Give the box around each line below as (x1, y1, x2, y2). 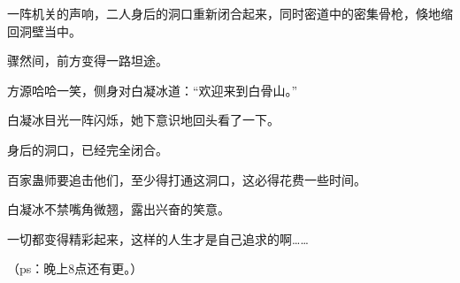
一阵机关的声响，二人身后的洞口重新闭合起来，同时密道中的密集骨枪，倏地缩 (7, 4, 453, 22)
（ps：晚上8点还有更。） (7, 259, 143, 278)
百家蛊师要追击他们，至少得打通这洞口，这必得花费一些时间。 (7, 170, 366, 188)
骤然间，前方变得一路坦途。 (7, 51, 168, 70)
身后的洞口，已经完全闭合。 (7, 140, 168, 158)
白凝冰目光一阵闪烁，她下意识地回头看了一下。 (7, 111, 280, 129)
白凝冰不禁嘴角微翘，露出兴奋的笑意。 (7, 200, 230, 218)
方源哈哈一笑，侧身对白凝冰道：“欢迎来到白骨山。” (7, 80, 298, 99)
